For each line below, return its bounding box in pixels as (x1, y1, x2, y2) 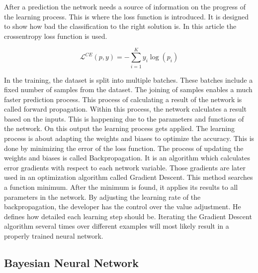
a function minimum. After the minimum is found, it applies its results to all (4, 182, 238, 192)
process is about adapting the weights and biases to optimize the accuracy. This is (4, 133, 255, 143)
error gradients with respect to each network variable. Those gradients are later (4, 162, 246, 172)
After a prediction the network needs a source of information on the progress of (4, 1, 246, 11)
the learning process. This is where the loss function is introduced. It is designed (4, 11, 249, 21)
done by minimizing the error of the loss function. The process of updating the (4, 142, 244, 153)
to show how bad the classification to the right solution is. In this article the (4, 21, 237, 31)
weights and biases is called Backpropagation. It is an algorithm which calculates (4, 152, 250, 163)
